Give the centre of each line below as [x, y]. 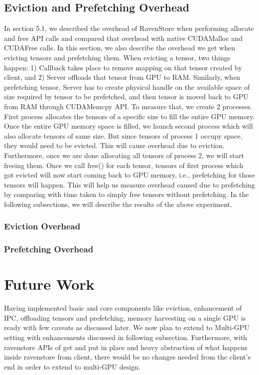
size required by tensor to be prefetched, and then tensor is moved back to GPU [126, 96]
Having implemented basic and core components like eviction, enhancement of [123, 308]
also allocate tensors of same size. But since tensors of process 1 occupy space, [123, 135]
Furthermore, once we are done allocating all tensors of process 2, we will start [124, 155]
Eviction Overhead [42, 226]
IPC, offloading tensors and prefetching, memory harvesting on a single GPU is [125, 317]
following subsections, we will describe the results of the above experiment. [118, 204]
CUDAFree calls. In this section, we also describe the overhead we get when [120, 48]
